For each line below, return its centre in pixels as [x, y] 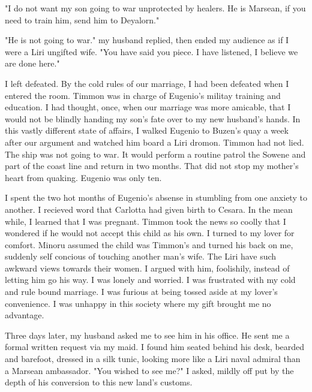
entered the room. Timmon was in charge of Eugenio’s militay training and [143, 95]
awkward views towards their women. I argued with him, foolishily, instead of [147, 268]
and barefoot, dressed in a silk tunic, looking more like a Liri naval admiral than [153, 359]
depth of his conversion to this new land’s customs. [99, 382]
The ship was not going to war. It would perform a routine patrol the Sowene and [155, 154]
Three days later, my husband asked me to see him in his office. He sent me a [147, 335]
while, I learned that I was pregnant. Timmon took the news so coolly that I [145, 221]
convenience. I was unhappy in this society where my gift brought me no [138, 303]
